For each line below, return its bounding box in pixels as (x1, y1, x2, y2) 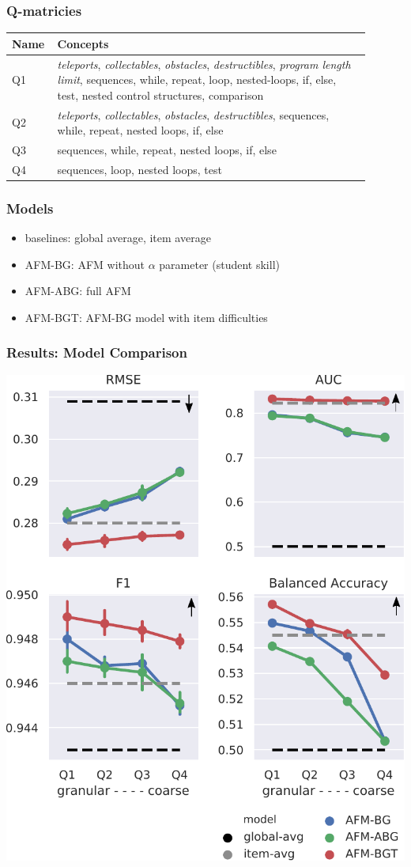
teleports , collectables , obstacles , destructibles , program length (57, 55, 351, 72)
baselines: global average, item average (25, 229, 211, 246)
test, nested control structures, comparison (57, 86, 264, 103)
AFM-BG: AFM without (25, 256, 145, 272)
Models (6, 198, 54, 218)
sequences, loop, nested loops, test (57, 161, 222, 177)
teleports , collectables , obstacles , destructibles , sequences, (57, 106, 330, 123)
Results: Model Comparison (6, 343, 187, 362)
